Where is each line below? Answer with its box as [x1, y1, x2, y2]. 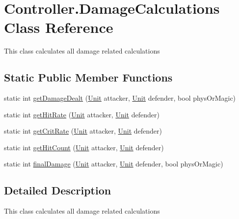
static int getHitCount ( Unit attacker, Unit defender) [4, 142, 164, 152]
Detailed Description [4, 183, 111, 198]
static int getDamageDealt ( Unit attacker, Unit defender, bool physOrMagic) [4, 93, 236, 103]
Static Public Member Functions [4, 70, 173, 85]
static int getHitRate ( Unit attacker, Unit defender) [4, 109, 159, 119]
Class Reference [4, 17, 113, 37]
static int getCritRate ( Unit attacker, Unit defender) [4, 126, 162, 136]
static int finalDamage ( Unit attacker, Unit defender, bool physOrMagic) [4, 159, 223, 169]
